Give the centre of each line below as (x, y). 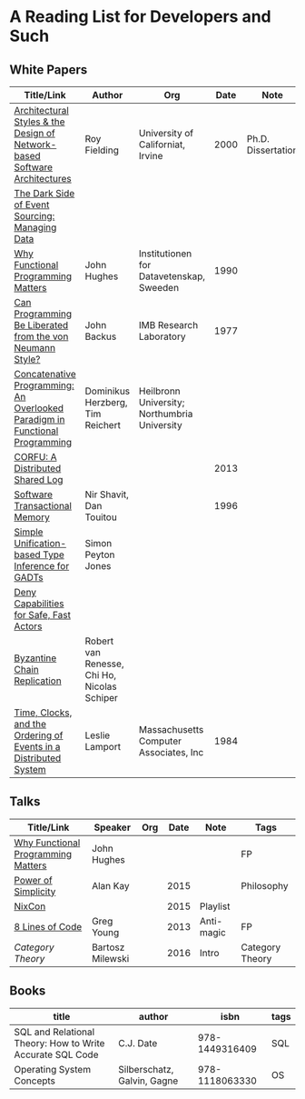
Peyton (100, 554)
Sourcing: (34, 216)
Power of (33, 880)
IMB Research (169, 325)
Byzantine (35, 658)
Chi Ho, (101, 675)
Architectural (42, 110)
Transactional (43, 506)
